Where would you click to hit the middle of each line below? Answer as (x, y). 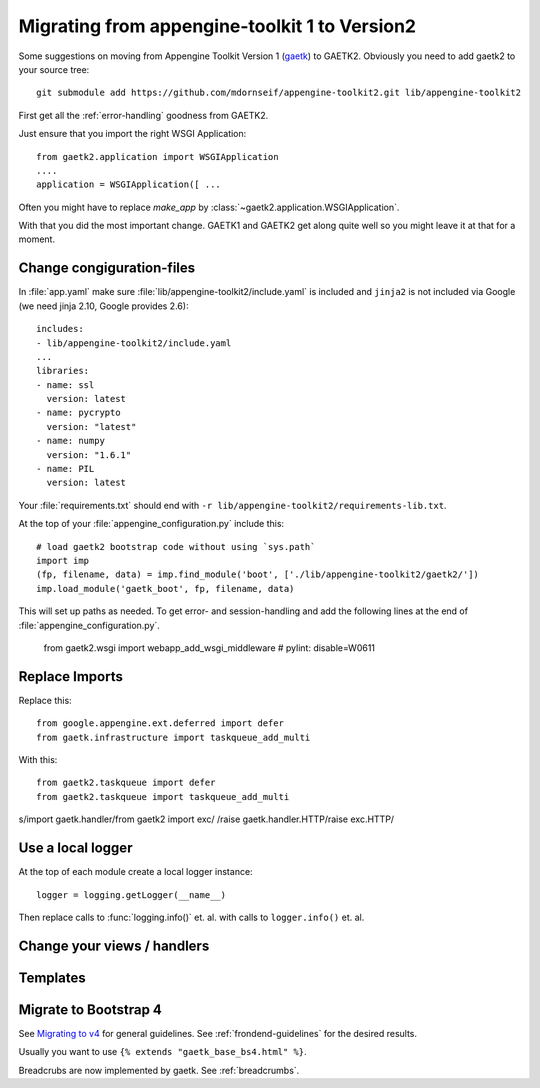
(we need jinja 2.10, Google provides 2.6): (103, 306)
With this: (38, 760)
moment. (36, 239)
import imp (63, 560)
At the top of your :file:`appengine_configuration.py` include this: (151, 524)
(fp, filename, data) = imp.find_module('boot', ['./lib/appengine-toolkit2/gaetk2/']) (258, 574)
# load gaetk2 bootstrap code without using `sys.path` (176, 546)
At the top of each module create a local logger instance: (136, 872)
